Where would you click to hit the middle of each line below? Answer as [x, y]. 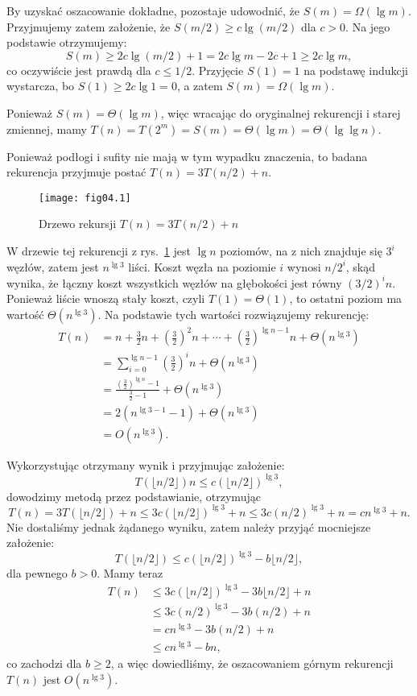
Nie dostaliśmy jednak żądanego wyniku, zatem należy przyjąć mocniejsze [189, 526]
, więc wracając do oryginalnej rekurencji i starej [281, 112]
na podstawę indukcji [356, 70]
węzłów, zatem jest [53, 266]
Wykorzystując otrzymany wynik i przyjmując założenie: [146, 465]
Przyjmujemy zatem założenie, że [89, 26]
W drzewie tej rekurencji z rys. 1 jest [99, 251]
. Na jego [368, 26]
